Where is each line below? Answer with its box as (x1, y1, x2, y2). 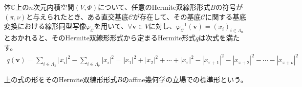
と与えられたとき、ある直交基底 (26, 11, 129, 21)
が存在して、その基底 (132, 11, 201, 21)
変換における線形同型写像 (4, 21, 86, 31)
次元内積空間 (33, 2, 74, 12)
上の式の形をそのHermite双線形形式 (4, 74, 117, 85)
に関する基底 (205, 11, 246, 21)
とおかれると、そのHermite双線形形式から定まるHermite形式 (4, 33, 196, 43)
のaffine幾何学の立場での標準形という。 (122, 74, 247, 85)
